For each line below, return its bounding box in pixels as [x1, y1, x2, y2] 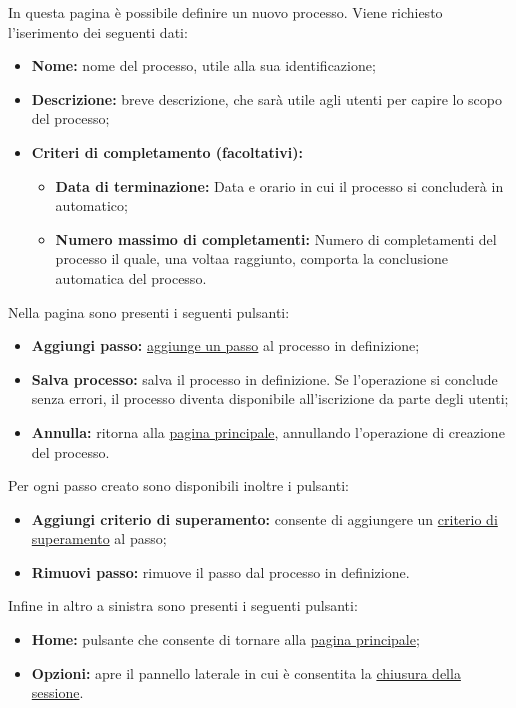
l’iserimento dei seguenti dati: [8, 21, 188, 42]
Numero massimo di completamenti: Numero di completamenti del [55, 228, 497, 249]
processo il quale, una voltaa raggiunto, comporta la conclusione [55, 248, 448, 269]
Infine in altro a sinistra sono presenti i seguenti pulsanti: [8, 595, 358, 616]
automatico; [55, 195, 128, 216]
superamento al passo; [31, 528, 167, 549]
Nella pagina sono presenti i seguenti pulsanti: [8, 301, 290, 322]
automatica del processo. [55, 267, 207, 288]
